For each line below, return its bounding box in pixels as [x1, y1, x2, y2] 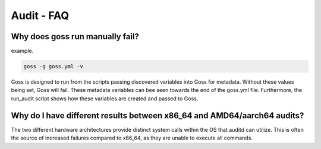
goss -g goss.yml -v [23, 63, 83, 70]
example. [11, 47, 34, 55]
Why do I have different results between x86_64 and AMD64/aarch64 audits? [11, 110, 304, 121]
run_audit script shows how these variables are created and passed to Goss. [11, 95, 199, 102]
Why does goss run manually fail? [11, 31, 139, 42]
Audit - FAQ [11, 9, 70, 22]
